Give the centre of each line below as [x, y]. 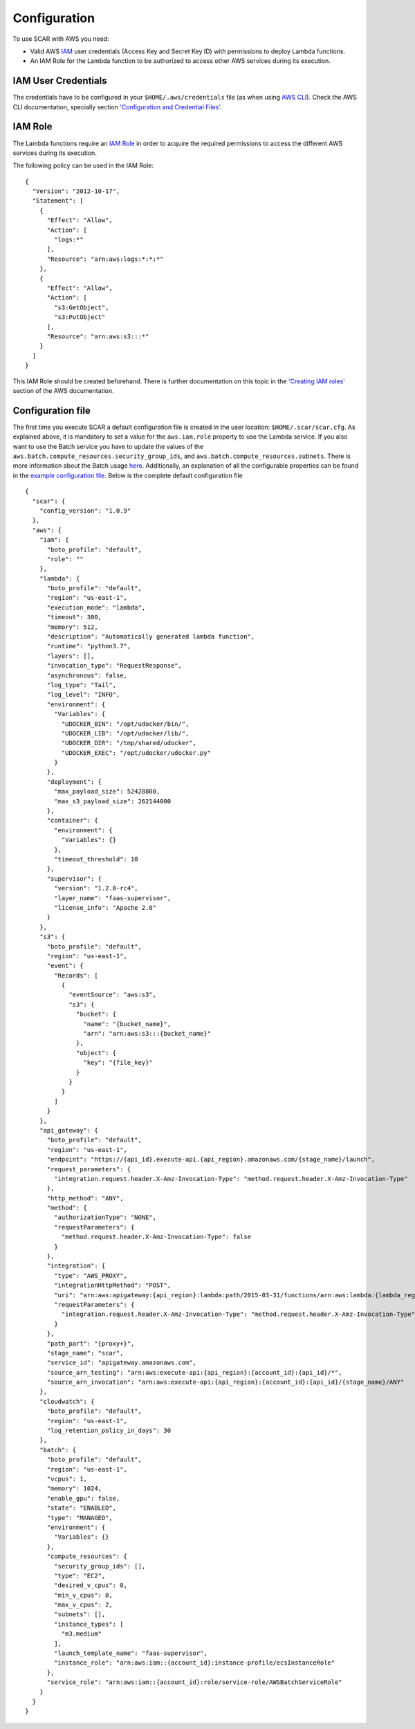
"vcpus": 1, [67, 1479]
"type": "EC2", [80, 1575]
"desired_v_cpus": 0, [91, 1585]
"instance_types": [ [89, 1624]
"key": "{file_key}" [118, 1063]
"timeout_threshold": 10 [96, 859]
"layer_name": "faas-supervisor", [113, 898]
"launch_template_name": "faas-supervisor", [131, 1653]
